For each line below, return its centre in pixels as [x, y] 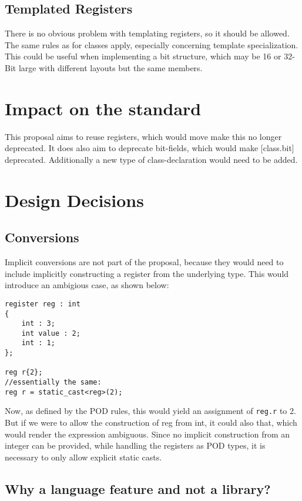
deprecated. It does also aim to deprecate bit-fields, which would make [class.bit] [150, 148]
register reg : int [43, 304]
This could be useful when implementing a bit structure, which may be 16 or [143, 56]
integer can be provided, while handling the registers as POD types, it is [135, 445]
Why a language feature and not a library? [138, 488]
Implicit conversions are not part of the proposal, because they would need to [144, 262]
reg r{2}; [24, 373]
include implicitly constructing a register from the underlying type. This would [147, 273]
